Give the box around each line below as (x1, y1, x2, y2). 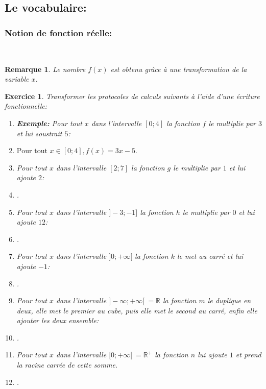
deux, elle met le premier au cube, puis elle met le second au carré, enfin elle (16, 305, 257, 315)
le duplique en (207, 295, 251, 306)
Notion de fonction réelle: (5, 26, 112, 39)
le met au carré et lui (177, 251, 244, 261)
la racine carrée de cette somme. (16, 359, 118, 370)
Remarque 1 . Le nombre (5, 63, 86, 74)
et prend (235, 349, 261, 360)
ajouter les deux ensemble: (16, 315, 99, 326)
